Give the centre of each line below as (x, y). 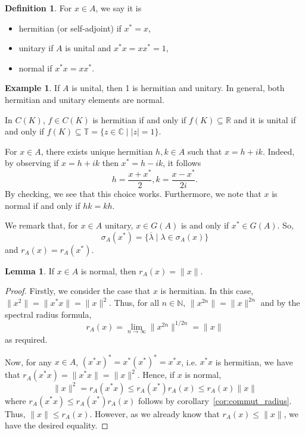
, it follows (182, 163)
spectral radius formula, (48, 314)
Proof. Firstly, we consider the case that (78, 291)
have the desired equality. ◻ (57, 425)
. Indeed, (278, 151)
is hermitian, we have (254, 362)
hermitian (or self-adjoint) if (70, 28)
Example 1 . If (32, 88)
